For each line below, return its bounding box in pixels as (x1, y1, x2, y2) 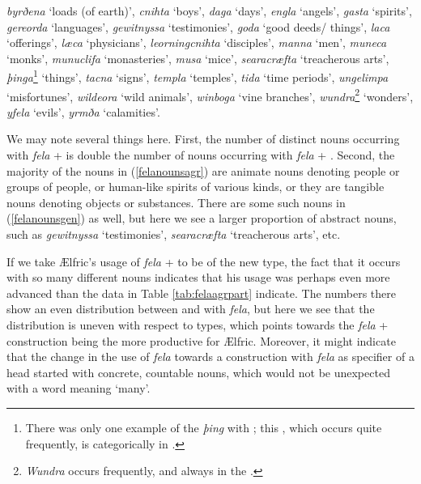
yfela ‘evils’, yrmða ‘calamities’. (6, 103, 160, 120)
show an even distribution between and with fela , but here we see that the (6, 300, 375, 317)
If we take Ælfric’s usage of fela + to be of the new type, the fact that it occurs (6, 253, 401, 270)
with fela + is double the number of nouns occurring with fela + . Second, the (6, 146, 395, 163)
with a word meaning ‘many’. (6, 380, 151, 397)
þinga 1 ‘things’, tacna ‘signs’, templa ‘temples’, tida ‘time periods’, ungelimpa (6, 66, 389, 86)
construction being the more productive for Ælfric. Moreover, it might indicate (6, 332, 396, 349)
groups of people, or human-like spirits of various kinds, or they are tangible (6, 178, 385, 195)
